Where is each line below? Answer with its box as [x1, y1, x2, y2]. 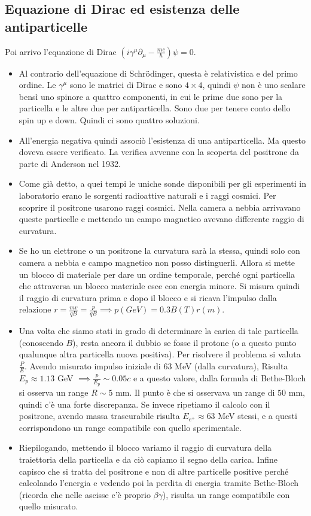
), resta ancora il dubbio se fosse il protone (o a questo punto [72, 336, 297, 348]
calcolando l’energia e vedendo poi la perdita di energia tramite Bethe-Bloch [19, 476, 299, 489]
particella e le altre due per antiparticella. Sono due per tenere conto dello [19, 102, 291, 114]
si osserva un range [19, 386, 89, 398]
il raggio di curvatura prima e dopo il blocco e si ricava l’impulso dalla [19, 291, 277, 303]
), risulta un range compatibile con [162, 488, 290, 500]
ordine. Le [19, 78, 56, 91]
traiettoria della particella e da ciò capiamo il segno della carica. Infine [19, 453, 278, 465]
